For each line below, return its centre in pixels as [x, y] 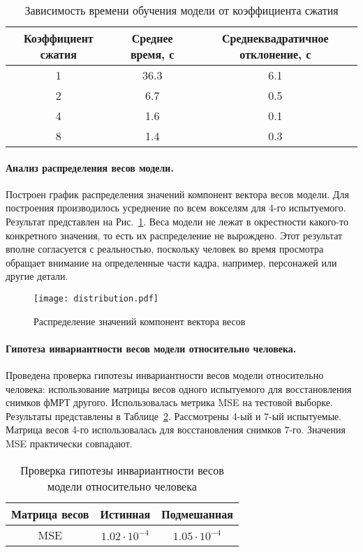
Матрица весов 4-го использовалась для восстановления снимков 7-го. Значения [176, 430]
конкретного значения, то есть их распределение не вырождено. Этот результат [174, 235]
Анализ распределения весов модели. [90, 167]
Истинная [125, 514]
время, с [152, 54]
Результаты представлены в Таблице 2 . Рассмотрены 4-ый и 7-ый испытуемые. [174, 416]
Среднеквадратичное [275, 38]
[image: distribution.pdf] [96, 298]
